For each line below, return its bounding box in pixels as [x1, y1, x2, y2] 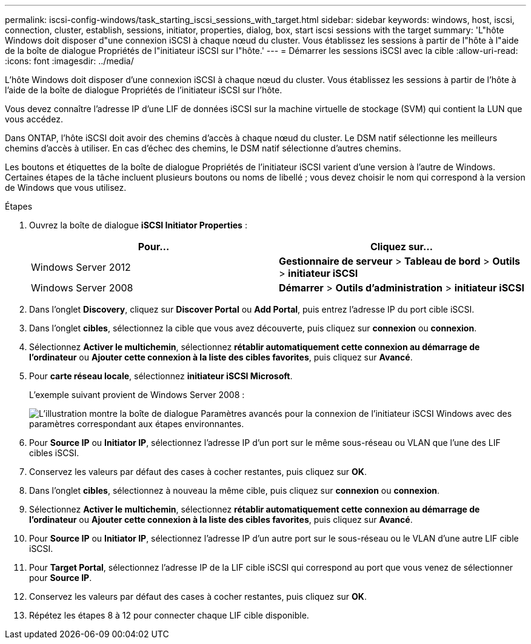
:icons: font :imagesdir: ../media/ [5, 56, 134, 66]
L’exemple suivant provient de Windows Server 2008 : [29, 390, 245, 400]
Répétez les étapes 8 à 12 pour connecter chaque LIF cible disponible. [29, 610, 309, 620]
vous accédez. [5, 114, 63, 124]
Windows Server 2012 [31, 261, 131, 273]
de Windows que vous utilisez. [5, 182, 127, 193]
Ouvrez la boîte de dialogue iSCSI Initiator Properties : [29, 220, 247, 230]
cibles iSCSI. [29, 448, 79, 458]
